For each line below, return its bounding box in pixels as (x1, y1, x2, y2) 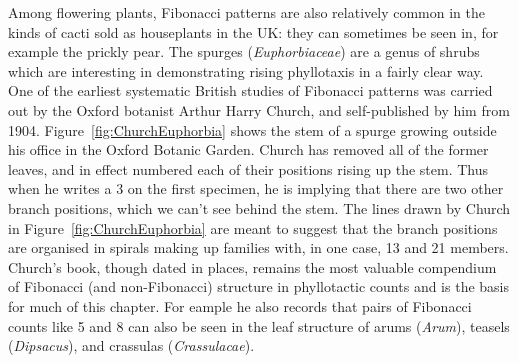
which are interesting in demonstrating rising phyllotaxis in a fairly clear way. (8, 60, 484, 81)
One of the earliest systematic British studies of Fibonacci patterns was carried (8, 80, 493, 101)
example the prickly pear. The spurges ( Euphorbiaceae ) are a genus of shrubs (8, 41, 480, 62)
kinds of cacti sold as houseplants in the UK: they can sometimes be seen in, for (8, 21, 499, 42)
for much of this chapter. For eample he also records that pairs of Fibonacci (8, 295, 472, 316)
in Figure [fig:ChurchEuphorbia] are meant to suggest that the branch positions (8, 217, 498, 238)
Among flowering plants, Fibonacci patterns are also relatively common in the (8, 2, 485, 22)
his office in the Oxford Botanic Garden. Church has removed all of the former (8, 139, 489, 160)
